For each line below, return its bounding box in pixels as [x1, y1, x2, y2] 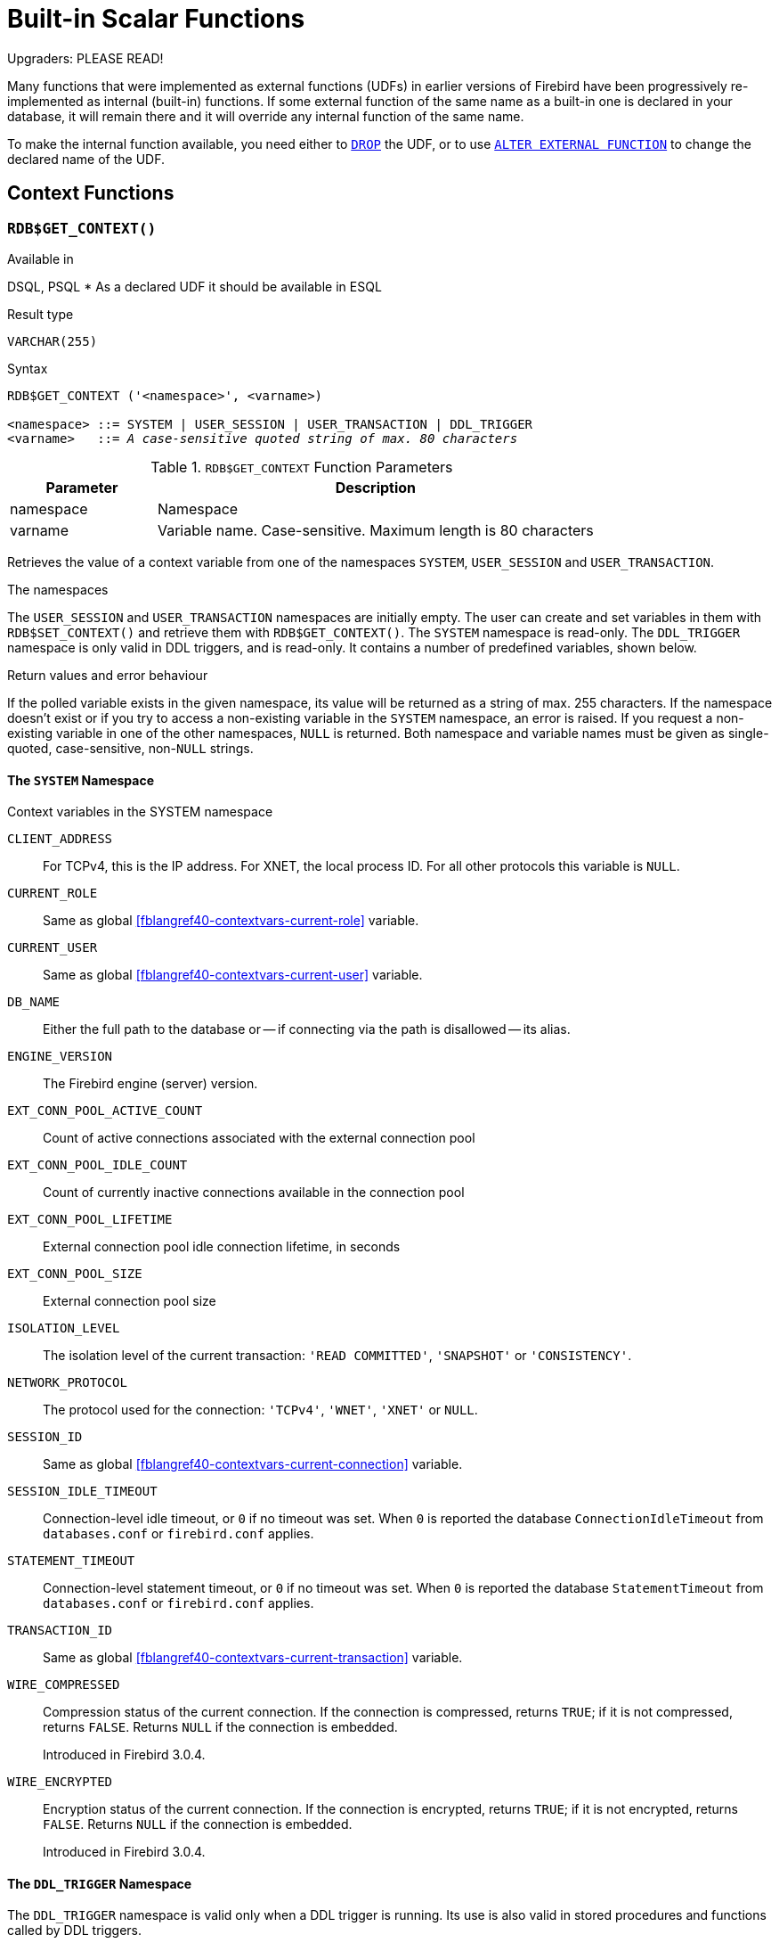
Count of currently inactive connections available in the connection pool [43, 1185, 465, 1201]
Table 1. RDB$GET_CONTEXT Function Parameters [150, 457, 453, 476]
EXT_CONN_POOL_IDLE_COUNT [7, 1158, 188, 1173]
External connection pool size [43, 1293, 216, 1309]
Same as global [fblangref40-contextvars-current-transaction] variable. [43, 1650, 463, 1666]
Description [335, 478, 417, 496]
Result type [7, 306, 74, 322]
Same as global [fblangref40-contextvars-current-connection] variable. [43, 1456, 463, 1472]
